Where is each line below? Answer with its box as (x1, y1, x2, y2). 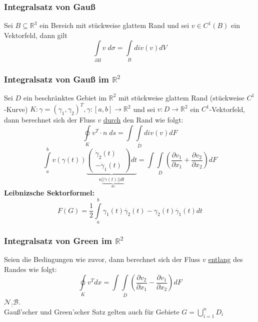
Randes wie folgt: (4, 263, 57, 274)
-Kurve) (4, 103, 28, 114)
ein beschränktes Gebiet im (23, 92, 107, 102)
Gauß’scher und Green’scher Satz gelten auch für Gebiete (4, 306, 179, 316)
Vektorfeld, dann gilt (4, 29, 67, 40)
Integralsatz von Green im (4, 234, 112, 246)
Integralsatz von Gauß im (4, 72, 109, 85)
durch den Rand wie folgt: (103, 114, 183, 125)
